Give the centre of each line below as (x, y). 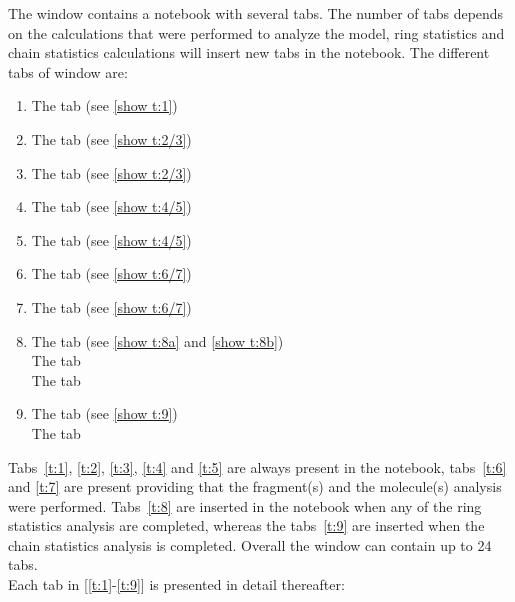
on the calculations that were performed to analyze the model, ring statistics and (256, 32)
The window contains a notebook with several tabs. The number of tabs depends (256, 13)
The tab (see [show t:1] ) (104, 105)
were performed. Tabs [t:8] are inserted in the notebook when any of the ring (245, 505)
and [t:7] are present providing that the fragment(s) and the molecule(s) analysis (255, 486)
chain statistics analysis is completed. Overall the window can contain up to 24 (250, 544)
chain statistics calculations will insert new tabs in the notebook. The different (249, 52)
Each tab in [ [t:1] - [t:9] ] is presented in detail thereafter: (176, 584)
